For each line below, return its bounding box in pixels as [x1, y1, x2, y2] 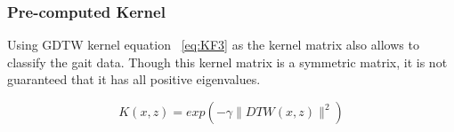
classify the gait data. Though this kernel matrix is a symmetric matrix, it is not [7, 52, 448, 71]
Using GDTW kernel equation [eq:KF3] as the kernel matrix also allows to [7, 35, 419, 54]
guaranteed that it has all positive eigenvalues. [7, 70, 261, 89]
